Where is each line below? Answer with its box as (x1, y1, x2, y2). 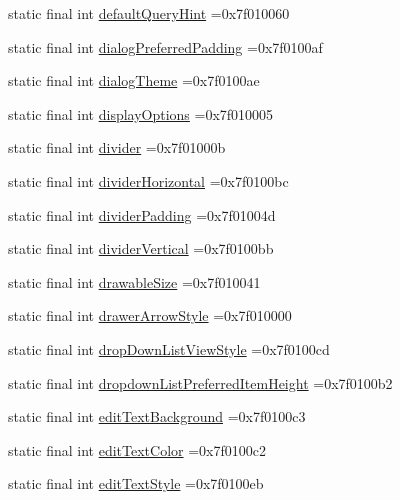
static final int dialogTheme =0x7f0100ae (8, 70, 260, 91)
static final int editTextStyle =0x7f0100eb (8, 473, 264, 494)
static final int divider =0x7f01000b (8, 137, 226, 158)
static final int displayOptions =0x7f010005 (8, 103, 274, 124)
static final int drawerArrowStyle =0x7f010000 (8, 305, 292, 326)
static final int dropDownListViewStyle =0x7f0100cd (8, 338, 330, 359)
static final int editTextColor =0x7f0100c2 (8, 439, 266, 460)
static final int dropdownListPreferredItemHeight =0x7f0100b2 (8, 372, 393, 393)
